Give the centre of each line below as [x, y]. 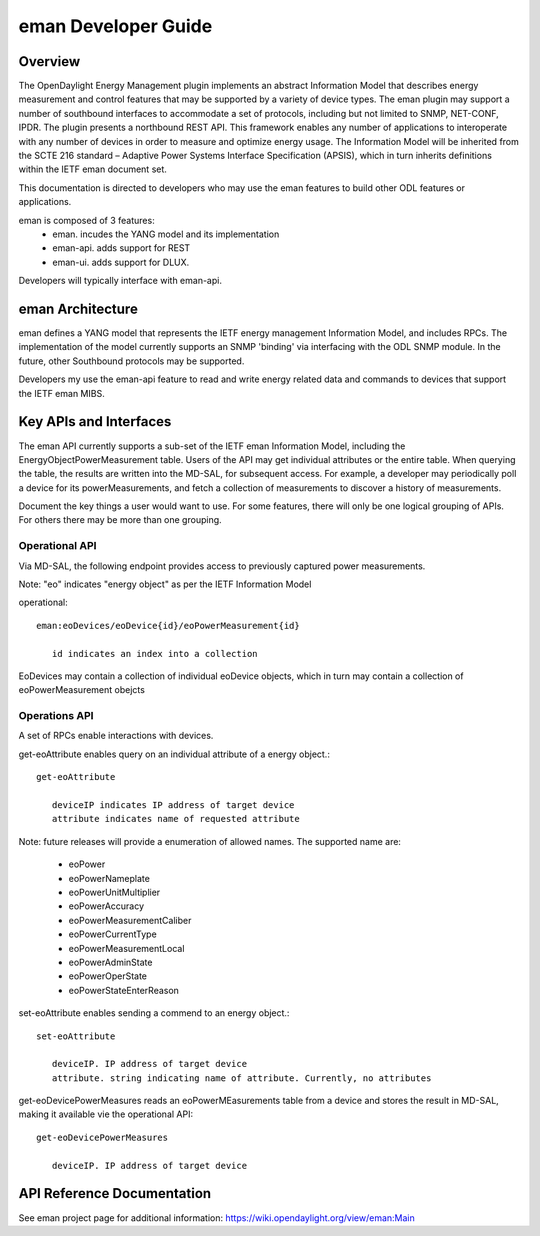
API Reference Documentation [115, 1193]
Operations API [56, 716]
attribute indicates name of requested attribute [175, 819]
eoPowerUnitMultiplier [114, 892]
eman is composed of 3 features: [86, 220]
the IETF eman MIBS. [61, 393]
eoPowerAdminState [110, 962]
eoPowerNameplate [109, 878]
